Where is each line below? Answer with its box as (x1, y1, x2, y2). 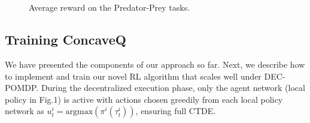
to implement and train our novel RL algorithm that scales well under (5, 70, 262, 82)
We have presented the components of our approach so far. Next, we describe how (5, 58, 305, 70)
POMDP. (5, 81, 39, 94)
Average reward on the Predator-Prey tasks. (29, 1, 190, 14)
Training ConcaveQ (5, 30, 126, 49)
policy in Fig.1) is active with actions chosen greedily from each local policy (5, 93, 283, 105)
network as (5, 105, 44, 117)
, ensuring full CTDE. (135, 105, 216, 117)
